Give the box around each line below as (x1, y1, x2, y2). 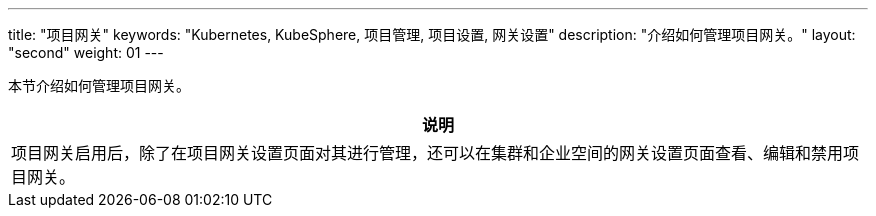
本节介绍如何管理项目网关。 (8, 77, 190, 94)
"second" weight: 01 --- (8, 44, 164, 61)
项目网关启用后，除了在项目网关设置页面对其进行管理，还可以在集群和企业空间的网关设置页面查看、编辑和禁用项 (11, 143, 860, 163)
